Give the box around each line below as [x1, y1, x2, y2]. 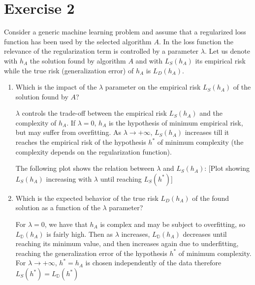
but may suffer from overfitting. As [15, 127, 121, 137]
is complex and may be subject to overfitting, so [100, 219, 246, 229]
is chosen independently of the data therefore [85, 257, 222, 268]
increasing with [46, 173, 92, 184]
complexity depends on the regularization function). [15, 146, 172, 157]
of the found [192, 192, 229, 203]
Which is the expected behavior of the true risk [15, 192, 159, 203]
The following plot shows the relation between [15, 163, 155, 173]
